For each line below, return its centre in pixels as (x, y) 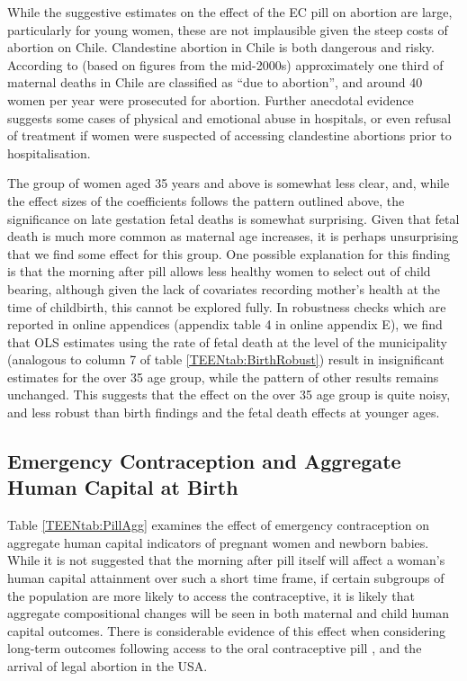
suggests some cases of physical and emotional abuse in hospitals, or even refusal (229, 117)
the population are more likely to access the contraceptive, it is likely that (211, 595)
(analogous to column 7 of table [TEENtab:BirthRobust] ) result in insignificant (226, 359)
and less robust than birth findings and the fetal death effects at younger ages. (224, 412)
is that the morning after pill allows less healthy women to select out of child (219, 271)
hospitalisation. (49, 152)
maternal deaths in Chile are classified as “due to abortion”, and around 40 (215, 82)
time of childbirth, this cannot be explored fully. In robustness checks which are (227, 306)
